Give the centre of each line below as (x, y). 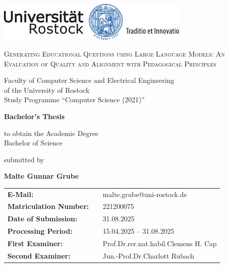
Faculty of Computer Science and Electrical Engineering (89, 80)
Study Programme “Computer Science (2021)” (74, 100)
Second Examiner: (39, 255)
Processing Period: (40, 231)
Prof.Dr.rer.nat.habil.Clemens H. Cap (160, 243)
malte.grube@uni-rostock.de (145, 194)
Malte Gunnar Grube (41, 176)
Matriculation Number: (48, 206)
